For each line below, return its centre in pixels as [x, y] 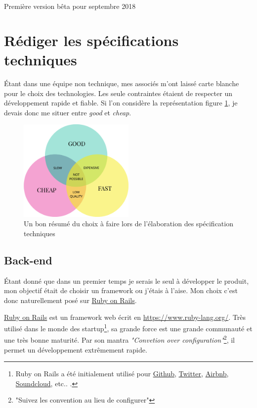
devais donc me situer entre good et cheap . [68, 112]
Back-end [28, 260]
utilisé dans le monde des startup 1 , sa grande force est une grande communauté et [128, 328]
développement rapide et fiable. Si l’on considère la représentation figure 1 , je [121, 103]
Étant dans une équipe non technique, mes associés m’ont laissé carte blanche [122, 83]
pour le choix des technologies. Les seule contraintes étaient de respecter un [118, 93]
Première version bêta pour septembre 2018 [70, 6]
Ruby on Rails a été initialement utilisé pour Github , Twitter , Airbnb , [122, 374]
